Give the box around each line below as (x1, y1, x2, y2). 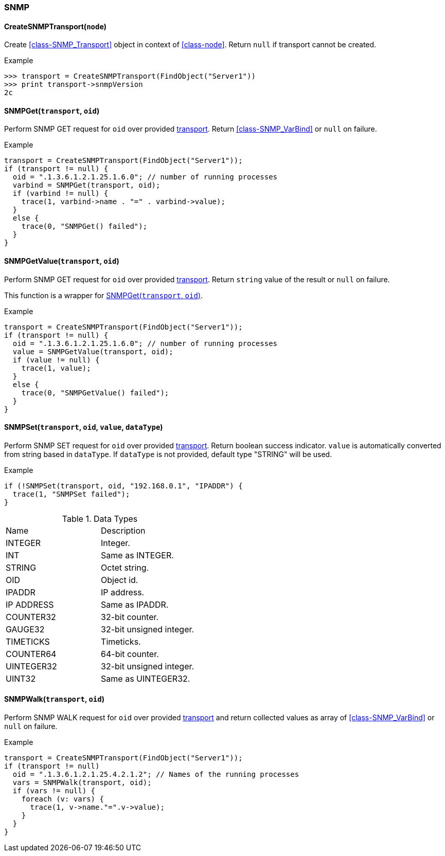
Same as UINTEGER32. (101, 673, 190, 684)
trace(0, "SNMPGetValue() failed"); (21, 388, 169, 397)
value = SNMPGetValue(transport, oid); (12, 347, 173, 356)
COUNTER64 (6, 648, 57, 659)
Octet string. (101, 562, 149, 573)
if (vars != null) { (12, 787, 96, 795)
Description (101, 525, 146, 536)
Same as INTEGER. (101, 550, 174, 560)
